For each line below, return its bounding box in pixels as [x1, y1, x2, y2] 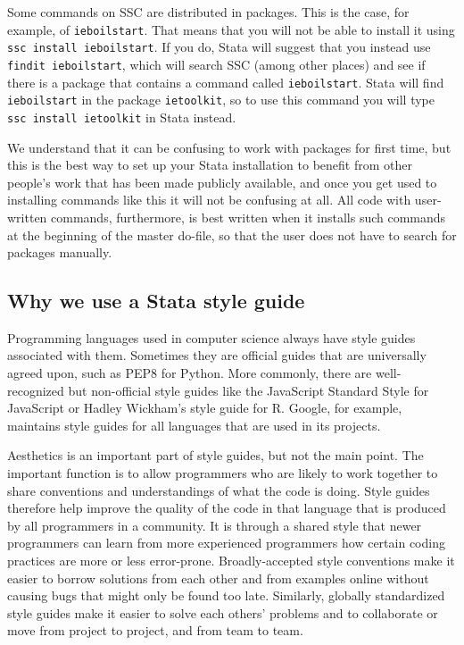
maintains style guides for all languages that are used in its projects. [7, 415, 381, 434]
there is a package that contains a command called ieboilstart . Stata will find [7, 72, 444, 91]
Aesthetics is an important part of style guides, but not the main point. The [7, 446, 424, 465]
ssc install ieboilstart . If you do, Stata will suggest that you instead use [7, 38, 431, 56]
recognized [7, 381, 64, 399]
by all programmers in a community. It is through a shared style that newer [7, 515, 422, 534]
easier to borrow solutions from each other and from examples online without [7, 568, 429, 587]
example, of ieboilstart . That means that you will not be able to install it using [7, 20, 455, 38]
